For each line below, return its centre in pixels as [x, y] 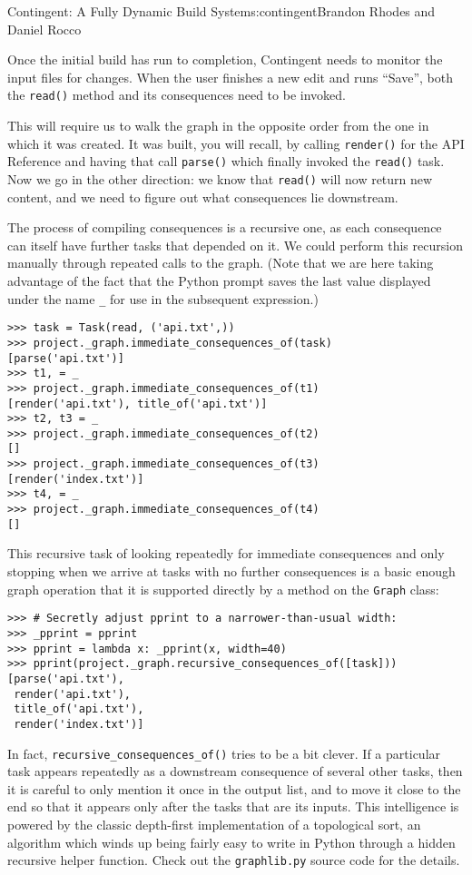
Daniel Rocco [44, 29]
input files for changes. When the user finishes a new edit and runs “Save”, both [230, 77]
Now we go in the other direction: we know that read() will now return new [220, 178]
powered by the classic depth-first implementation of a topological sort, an [214, 824]
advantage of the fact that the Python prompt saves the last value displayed [219, 280]
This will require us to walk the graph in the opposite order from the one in [218, 126]
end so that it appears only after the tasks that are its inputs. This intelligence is [233, 806]
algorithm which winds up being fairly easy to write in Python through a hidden [231, 842]
